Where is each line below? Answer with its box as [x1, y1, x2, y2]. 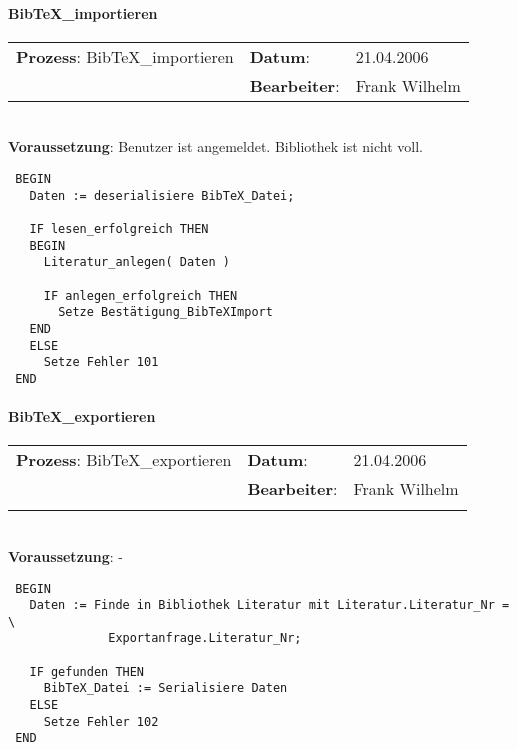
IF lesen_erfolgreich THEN [29, 221, 209, 236]
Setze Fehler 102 [43, 714, 159, 729]
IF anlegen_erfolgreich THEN [43, 288, 238, 303]
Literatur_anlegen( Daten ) [43, 255, 230, 270]
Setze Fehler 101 [43, 355, 159, 370]
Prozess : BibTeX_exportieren [16, 448, 232, 472]
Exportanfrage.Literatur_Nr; [108, 631, 302, 646]
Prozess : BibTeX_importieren [16, 44, 234, 68]
